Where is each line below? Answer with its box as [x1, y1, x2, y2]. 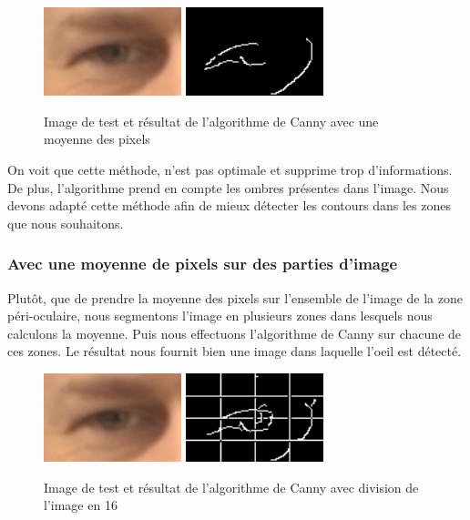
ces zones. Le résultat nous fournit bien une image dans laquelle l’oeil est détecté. [7, 342, 462, 361]
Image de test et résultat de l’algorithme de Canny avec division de [44, 477, 419, 496]
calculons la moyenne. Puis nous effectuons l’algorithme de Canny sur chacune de [7, 323, 462, 342]
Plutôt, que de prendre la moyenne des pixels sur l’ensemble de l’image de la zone [7, 288, 463, 307]
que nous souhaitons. [7, 213, 124, 232]
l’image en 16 [44, 495, 117, 515]
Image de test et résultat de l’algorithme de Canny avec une [44, 111, 379, 130]
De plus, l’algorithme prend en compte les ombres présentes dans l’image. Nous [7, 178, 449, 197]
